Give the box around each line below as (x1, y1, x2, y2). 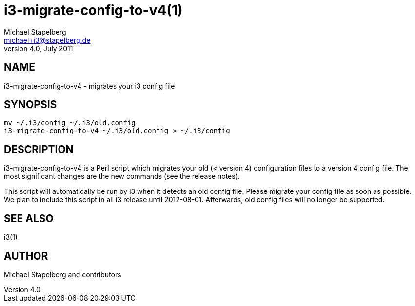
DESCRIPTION (4, 143, 74, 155)
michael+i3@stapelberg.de (4, 36, 91, 44)
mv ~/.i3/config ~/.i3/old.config (4, 119, 136, 127)
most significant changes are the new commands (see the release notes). (4, 172, 240, 181)
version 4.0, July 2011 (4, 44, 73, 53)
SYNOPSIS (4, 98, 57, 111)
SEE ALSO (4, 212, 54, 225)
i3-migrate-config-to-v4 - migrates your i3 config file (4, 81, 175, 90)
